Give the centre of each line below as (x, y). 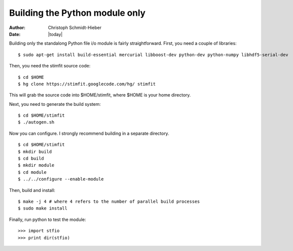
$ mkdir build (35, 152)
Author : (17, 28)
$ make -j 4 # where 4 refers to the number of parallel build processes (109, 201)
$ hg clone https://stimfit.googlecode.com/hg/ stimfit (87, 84)
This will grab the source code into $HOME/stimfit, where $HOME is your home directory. (100, 95)
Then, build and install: (32, 190)
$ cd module (32, 172)
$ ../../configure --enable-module (61, 179)
